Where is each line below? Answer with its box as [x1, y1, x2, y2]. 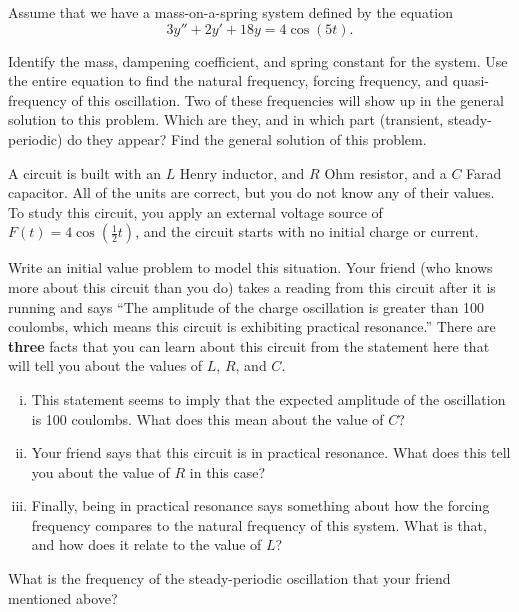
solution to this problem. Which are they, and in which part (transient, [8, 109, 444, 130]
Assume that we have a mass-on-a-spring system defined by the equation [8, 2, 454, 22]
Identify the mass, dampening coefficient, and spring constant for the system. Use [8, 50, 508, 71]
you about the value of [31, 461, 170, 482]
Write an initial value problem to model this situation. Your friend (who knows [8, 257, 493, 278]
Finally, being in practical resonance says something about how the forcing [31, 495, 490, 516]
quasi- [452, 70, 490, 91]
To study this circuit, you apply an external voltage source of [8, 201, 383, 222]
